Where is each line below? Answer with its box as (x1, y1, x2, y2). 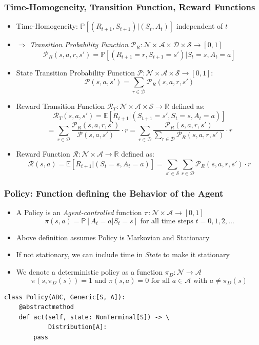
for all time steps (140, 217, 193, 225)
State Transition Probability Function (16, 67, 135, 78)
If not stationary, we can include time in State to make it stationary (16, 249, 230, 260)
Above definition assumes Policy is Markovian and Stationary (16, 232, 210, 242)
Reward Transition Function (16, 100, 105, 111)
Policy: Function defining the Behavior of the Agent (4, 186, 224, 199)
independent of (176, 21, 223, 31)
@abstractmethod (18, 303, 74, 311)
